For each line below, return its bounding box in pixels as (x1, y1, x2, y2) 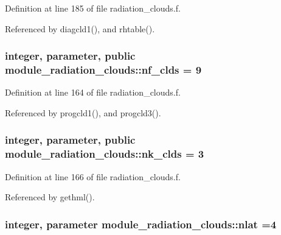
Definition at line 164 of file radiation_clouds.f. (5, 86, 181, 99)
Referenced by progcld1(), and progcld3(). (5, 106, 161, 119)
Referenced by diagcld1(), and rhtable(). (5, 22, 155, 35)
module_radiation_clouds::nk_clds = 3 (5, 146, 204, 161)
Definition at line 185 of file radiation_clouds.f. (5, 2, 181, 14)
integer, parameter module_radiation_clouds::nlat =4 (5, 216, 277, 231)
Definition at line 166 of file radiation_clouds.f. (5, 170, 181, 183)
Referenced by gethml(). (5, 191, 95, 203)
